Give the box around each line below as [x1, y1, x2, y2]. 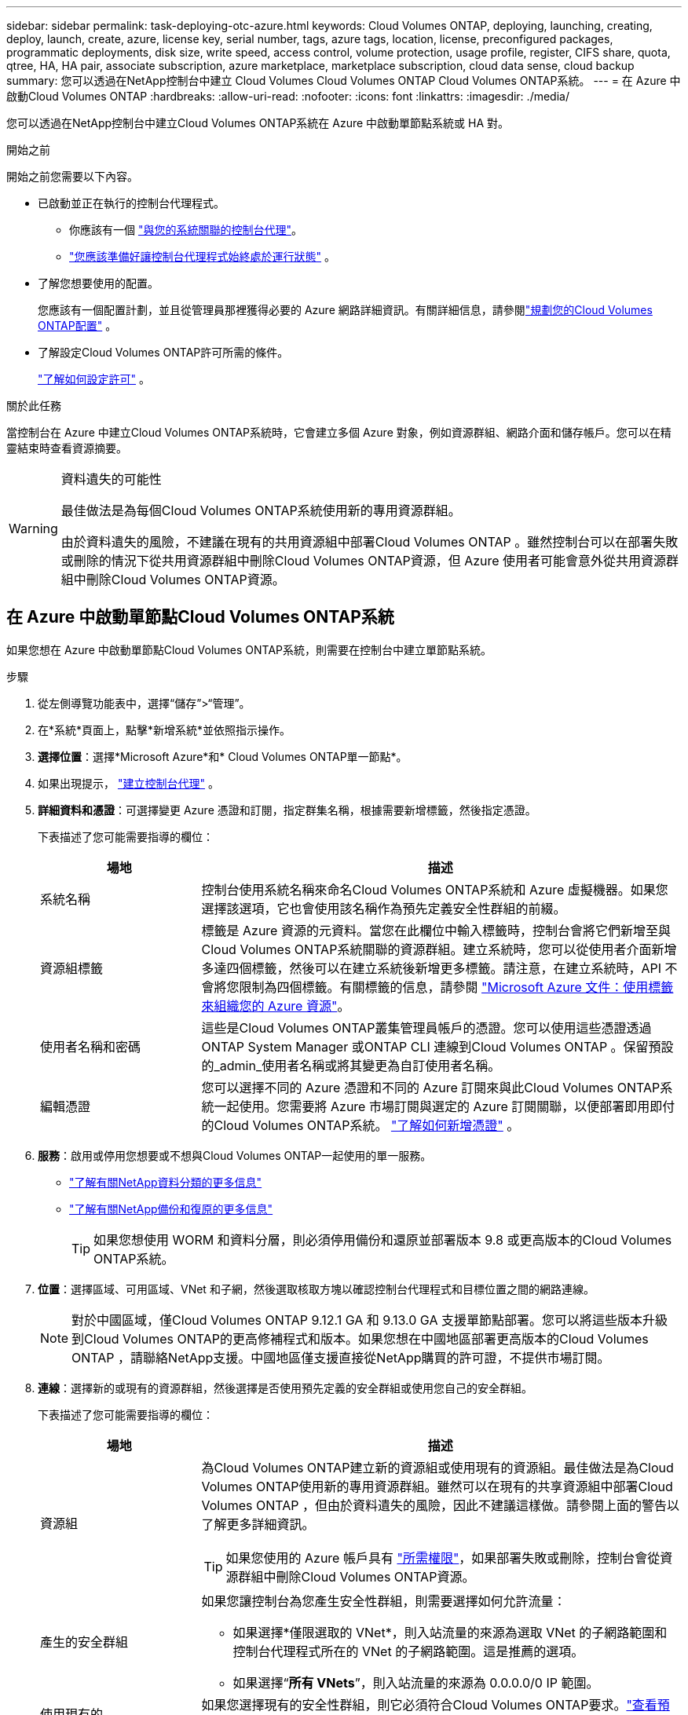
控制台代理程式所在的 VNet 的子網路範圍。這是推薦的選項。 [232, 1643, 584, 1659]
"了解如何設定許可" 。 [38, 372, 150, 386]
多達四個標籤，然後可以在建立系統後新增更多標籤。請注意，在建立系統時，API [201, 960, 662, 976]
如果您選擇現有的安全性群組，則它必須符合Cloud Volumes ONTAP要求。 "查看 [201, 1696, 657, 1713]
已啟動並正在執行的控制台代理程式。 [38, 196, 225, 210]
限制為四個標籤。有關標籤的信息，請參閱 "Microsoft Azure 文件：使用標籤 [239, 978, 674, 995]
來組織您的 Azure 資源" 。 [201, 997, 350, 1014]
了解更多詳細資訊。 [201, 1516, 315, 1532]
